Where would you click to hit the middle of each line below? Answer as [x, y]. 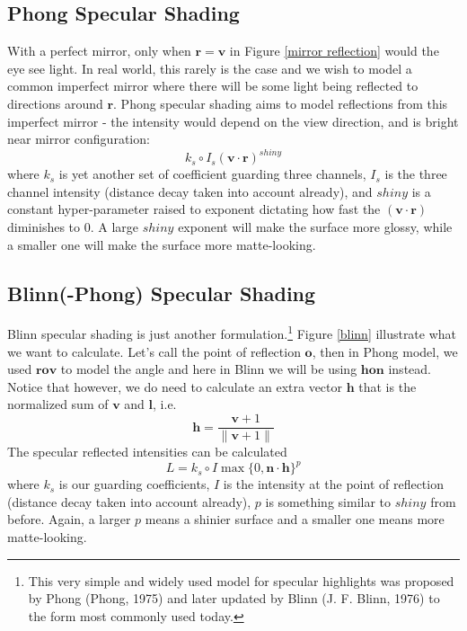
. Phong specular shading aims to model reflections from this [281, 103]
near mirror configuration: [79, 139]
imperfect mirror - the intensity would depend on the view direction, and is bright [233, 121]
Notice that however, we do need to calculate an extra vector [175, 386]
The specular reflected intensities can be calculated [147, 452]
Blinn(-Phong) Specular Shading [162, 293]
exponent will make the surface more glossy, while [315, 227]
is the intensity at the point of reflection [333, 484]
